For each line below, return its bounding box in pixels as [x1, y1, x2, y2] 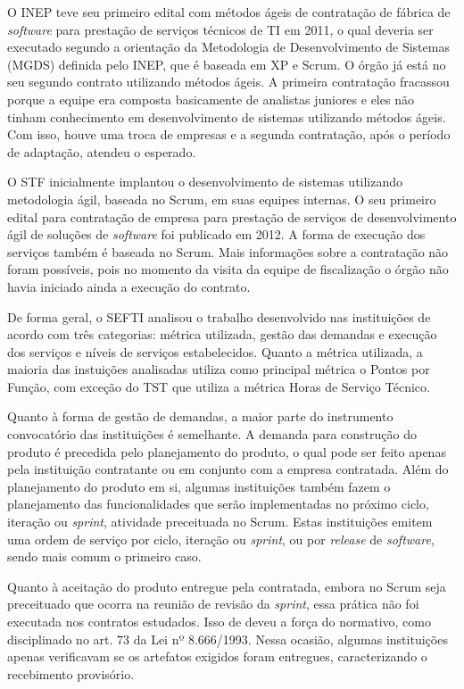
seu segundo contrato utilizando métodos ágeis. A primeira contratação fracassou [7, 72, 450, 91]
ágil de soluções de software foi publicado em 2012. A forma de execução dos [7, 225, 426, 244]
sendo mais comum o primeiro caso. [7, 547, 202, 566]
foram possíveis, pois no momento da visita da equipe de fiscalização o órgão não [7, 260, 449, 278]
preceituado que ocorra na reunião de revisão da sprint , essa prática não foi [7, 594, 419, 613]
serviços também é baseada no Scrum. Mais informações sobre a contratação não [7, 242, 449, 261]
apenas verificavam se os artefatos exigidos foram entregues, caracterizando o [7, 647, 427, 666]
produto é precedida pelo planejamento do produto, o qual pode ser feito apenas [7, 442, 446, 461]
